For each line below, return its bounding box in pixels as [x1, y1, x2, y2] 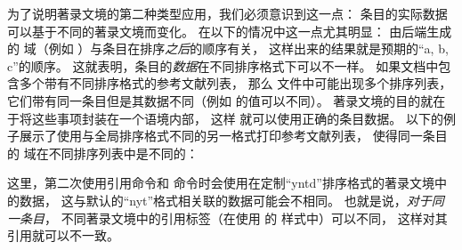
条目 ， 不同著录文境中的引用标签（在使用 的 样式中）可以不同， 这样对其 [19, 208, 448, 227]
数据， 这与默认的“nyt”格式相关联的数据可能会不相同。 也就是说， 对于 [19, 190, 432, 209]
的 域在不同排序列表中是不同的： [7, 143, 199, 162]
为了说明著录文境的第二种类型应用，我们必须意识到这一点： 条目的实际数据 [7, 4, 448, 22]
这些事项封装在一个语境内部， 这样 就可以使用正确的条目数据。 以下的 [31, 109, 443, 127]
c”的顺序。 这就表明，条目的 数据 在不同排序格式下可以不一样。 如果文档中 [7, 56, 439, 75]
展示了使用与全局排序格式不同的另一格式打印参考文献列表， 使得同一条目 [19, 126, 448, 145]
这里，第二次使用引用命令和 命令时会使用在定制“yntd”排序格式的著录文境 [7, 173, 434, 192]
